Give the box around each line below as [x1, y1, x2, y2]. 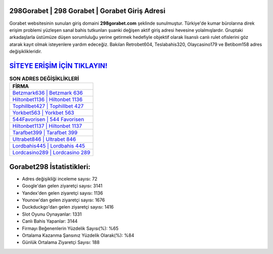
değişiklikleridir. [9, 48, 42, 55]
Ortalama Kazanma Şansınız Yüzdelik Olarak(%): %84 [22, 232, 134, 238]
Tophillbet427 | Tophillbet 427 [12, 103, 84, 110]
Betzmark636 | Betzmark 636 [12, 89, 83, 96]
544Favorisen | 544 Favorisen [12, 116, 84, 123]
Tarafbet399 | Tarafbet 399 [12, 129, 78, 136]
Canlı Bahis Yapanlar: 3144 [22, 218, 78, 224]
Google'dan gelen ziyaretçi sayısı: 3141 [22, 183, 103, 189]
